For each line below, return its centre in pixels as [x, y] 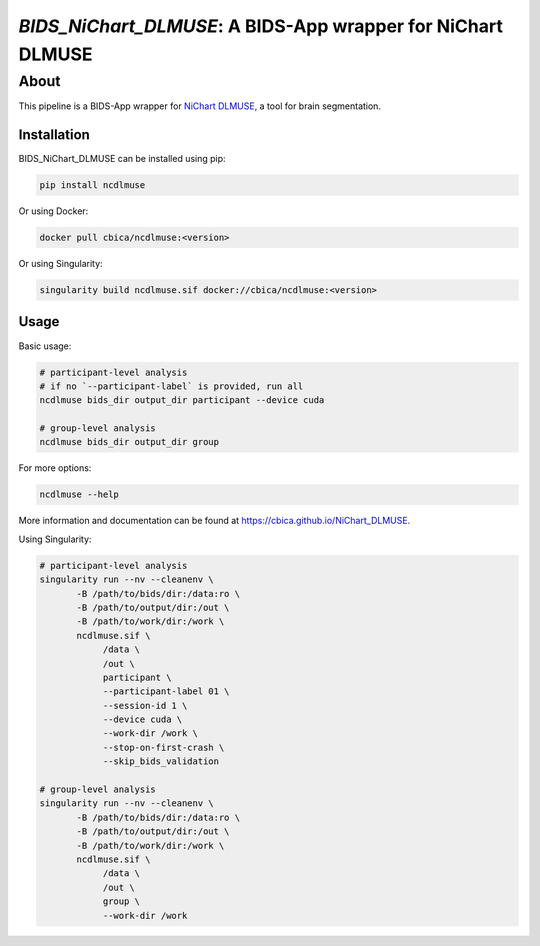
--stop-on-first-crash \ [163, 747]
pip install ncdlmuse [92, 185]
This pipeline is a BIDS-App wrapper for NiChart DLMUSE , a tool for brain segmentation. [200, 106]
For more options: [55, 468]
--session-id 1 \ [145, 705]
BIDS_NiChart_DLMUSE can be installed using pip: [122, 159]
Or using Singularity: [61, 264]
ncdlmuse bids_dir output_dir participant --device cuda [182, 400]
